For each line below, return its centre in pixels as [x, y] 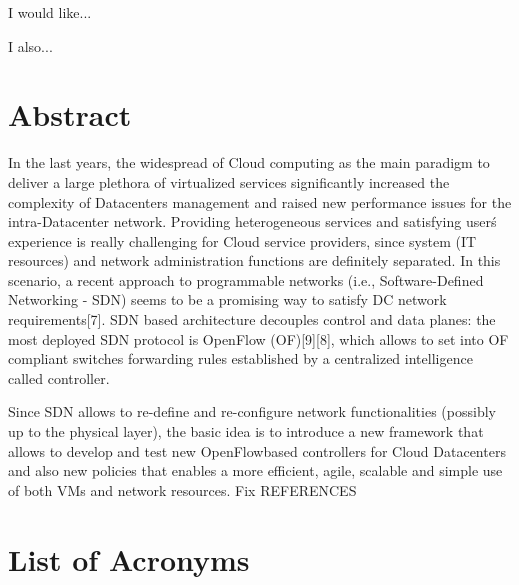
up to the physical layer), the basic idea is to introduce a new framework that [246, 431]
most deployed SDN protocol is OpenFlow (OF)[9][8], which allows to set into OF [258, 338]
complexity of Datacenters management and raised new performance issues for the [260, 201]
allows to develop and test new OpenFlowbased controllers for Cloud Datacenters [257, 450]
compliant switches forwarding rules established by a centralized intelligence [240, 358]
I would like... [50, 12]
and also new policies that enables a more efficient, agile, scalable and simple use [255, 470]
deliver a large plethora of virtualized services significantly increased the [229, 181]
